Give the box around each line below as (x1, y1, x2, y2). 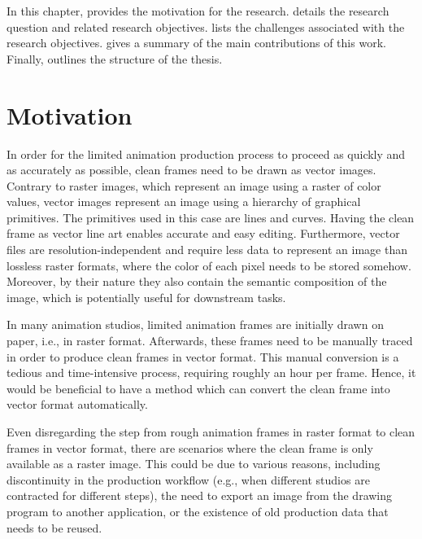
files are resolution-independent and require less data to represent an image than (7, 241, 407, 258)
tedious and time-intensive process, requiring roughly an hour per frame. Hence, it (7, 364, 416, 381)
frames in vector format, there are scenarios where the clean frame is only (7, 439, 373, 456)
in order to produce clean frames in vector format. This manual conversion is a (7, 348, 399, 365)
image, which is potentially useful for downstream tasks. (7, 288, 286, 305)
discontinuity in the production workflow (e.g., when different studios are (7, 471, 370, 488)
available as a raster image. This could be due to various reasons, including (7, 455, 381, 472)
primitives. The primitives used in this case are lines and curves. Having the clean (7, 208, 415, 226)
